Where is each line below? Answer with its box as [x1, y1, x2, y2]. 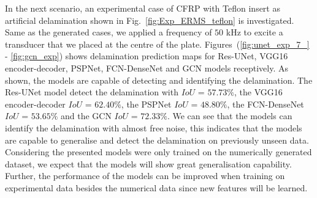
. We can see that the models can [167, 109, 292, 122]
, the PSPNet [121, 97, 172, 110]
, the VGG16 [234, 86, 283, 98]
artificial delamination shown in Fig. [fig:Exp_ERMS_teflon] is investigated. [5, 13, 294, 26]
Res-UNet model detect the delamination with [5, 86, 178, 98]
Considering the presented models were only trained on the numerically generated [5, 145, 312, 158]
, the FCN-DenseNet [227, 97, 304, 110]
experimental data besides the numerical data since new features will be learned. [5, 181, 308, 194]
